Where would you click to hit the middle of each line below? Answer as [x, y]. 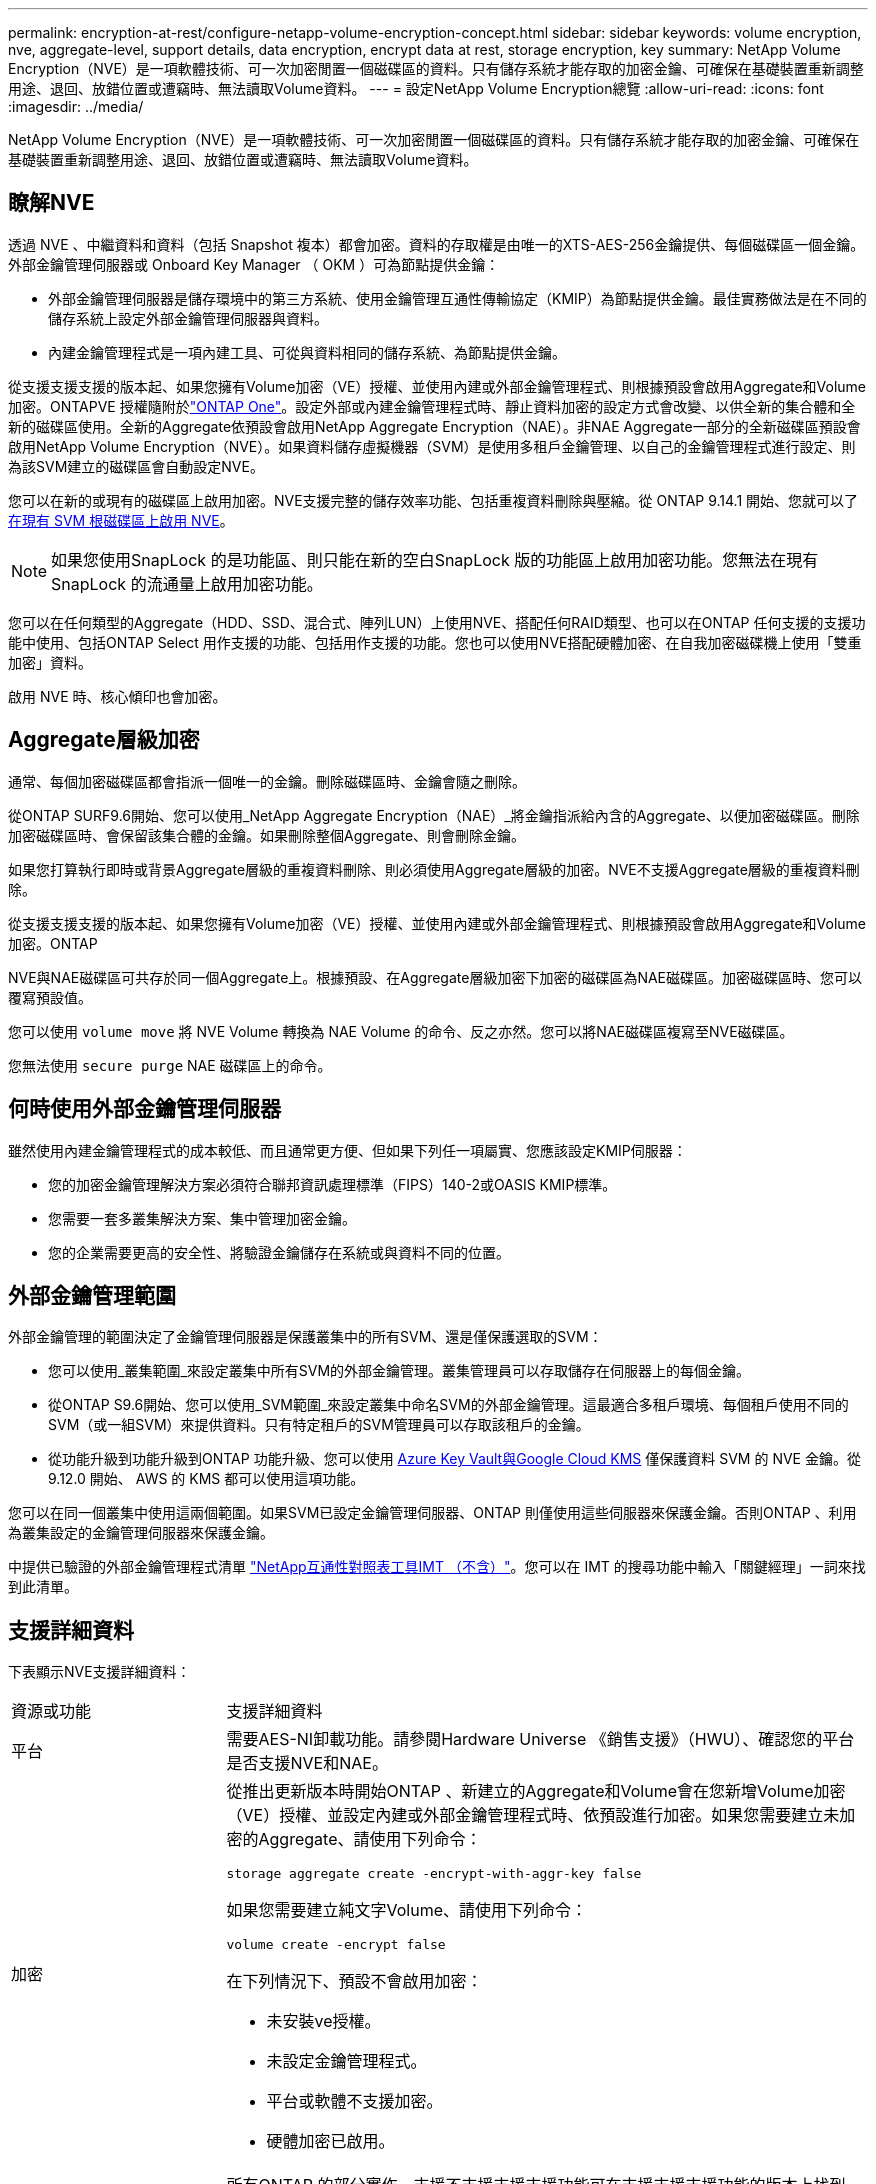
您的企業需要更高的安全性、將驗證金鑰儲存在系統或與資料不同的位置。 [279, 1252]
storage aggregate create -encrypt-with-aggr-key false [434, 1874]
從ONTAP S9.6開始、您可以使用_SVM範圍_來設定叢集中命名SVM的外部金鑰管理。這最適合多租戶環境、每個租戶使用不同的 [448, 1405]
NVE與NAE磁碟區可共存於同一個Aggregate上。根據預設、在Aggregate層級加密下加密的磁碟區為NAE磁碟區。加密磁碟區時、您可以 [435, 977]
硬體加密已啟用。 [330, 2141]
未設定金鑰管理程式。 [346, 2061]
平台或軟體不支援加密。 [354, 2101]
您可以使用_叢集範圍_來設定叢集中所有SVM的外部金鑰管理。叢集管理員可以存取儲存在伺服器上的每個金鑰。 [399, 1371]
